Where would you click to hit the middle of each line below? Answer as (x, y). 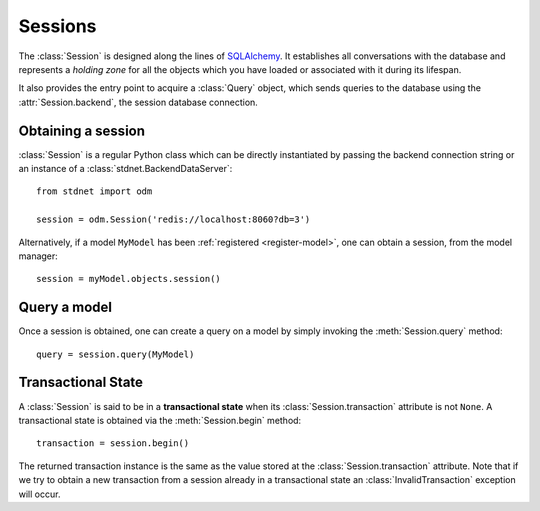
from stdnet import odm (94, 191)
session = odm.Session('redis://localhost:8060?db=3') (173, 219)
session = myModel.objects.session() (129, 279)
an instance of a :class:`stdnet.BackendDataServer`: (125, 169)
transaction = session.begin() (113, 443)
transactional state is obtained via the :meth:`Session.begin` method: (160, 420)
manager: (38, 256)
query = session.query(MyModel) (115, 354)
